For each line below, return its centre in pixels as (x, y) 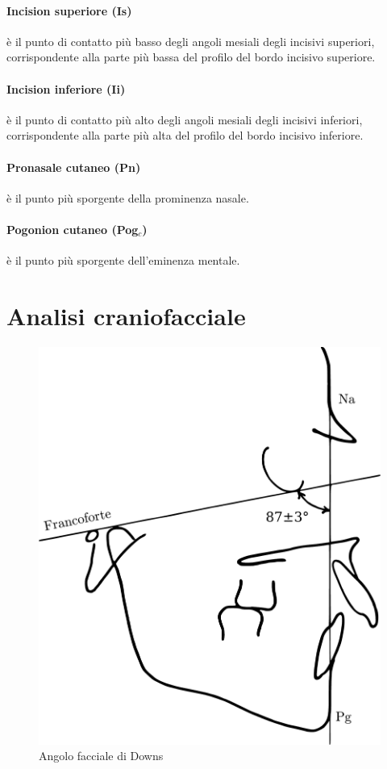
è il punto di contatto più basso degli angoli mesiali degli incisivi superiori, (191, 41)
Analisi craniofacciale (126, 315)
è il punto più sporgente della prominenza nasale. (128, 197)
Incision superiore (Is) (69, 10)
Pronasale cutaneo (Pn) (74, 167)
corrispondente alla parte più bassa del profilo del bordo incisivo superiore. (191, 57)
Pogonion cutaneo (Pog (73, 229)
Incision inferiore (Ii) (66, 88)
